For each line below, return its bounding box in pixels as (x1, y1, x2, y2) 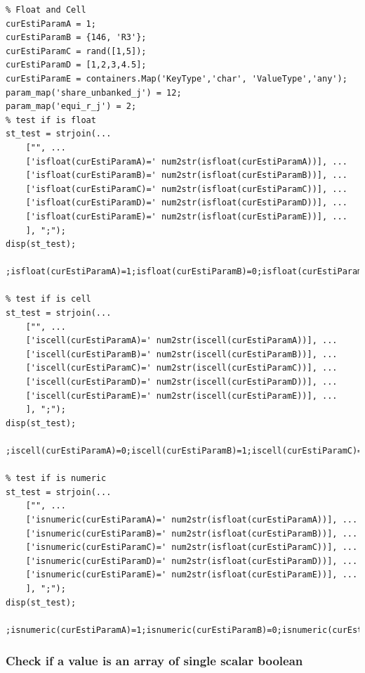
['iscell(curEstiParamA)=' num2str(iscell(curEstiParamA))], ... (25, 335, 338, 346)
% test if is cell (6, 294, 91, 305)
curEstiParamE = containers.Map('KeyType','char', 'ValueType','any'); (6, 73, 347, 84)
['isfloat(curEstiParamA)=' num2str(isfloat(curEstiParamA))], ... (25, 156, 347, 167)
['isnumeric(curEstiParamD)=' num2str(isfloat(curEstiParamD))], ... (25, 556, 358, 566)
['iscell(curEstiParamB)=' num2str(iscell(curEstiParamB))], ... (25, 349, 338, 359)
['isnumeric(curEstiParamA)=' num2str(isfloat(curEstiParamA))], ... (25, 514, 358, 525)
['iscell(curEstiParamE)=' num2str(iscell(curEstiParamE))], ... (25, 390, 338, 401)
